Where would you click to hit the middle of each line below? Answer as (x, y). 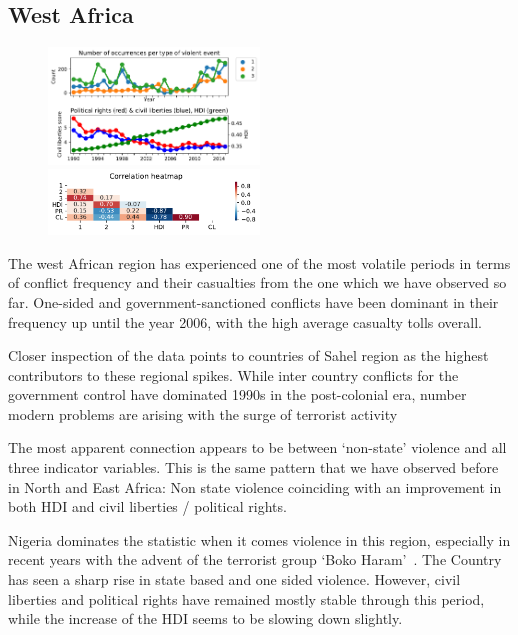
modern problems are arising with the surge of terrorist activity (203, 413)
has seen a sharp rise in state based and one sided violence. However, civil (234, 579)
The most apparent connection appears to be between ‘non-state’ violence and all (257, 447)
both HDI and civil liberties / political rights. (147, 506)
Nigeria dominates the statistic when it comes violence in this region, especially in (259, 539)
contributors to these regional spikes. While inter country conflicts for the (233, 374)
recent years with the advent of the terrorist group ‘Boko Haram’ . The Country (255, 559)
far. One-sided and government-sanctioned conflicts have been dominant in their (253, 301)
